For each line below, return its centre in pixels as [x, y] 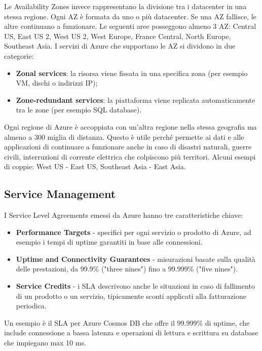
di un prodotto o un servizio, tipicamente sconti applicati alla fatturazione [131, 296]
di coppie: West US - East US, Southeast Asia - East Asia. [95, 166]
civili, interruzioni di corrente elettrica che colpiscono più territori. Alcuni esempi [130, 156]
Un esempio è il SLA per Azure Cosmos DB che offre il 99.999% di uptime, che [127, 322]
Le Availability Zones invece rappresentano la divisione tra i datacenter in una [125, 6]
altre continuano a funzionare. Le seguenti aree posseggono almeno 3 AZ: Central [130, 26]
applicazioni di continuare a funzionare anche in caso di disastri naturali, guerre [128, 147]
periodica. [31, 306]
